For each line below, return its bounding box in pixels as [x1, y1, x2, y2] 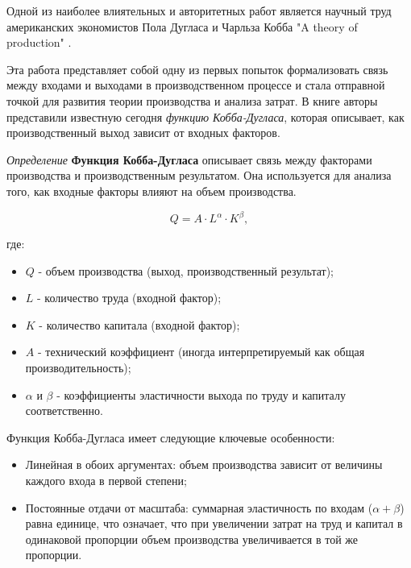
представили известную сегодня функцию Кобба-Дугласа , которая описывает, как [6, 108, 405, 125]
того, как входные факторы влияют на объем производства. [6, 182, 297, 199]
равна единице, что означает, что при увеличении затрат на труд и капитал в [25, 515, 403, 532]
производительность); [25, 359, 131, 375]
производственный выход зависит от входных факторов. [6, 124, 280, 141]
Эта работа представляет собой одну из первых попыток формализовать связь [6, 60, 388, 77]
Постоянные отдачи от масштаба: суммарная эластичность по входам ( [25, 499, 373, 516]
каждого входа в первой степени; [25, 471, 187, 488]
